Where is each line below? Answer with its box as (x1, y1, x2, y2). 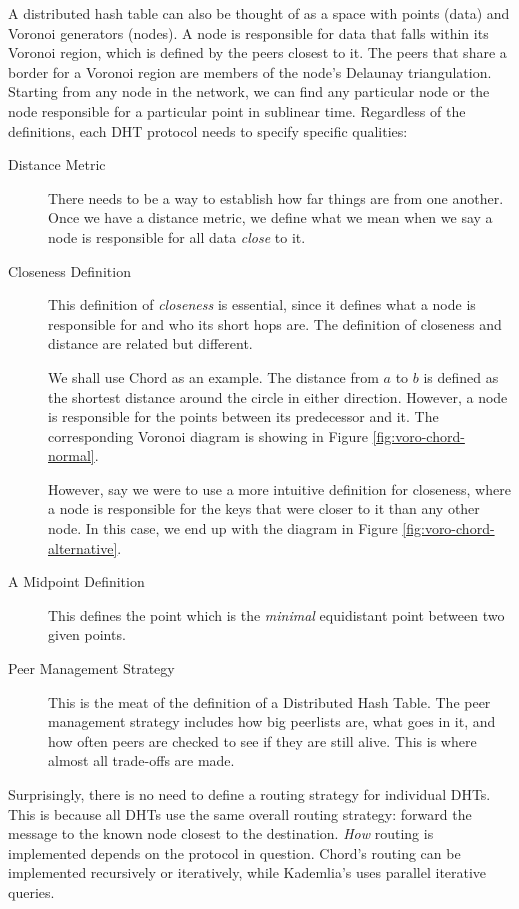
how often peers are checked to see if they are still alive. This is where (48, 730, 477, 751)
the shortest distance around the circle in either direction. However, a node (48, 386, 508, 407)
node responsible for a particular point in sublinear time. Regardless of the (8, 100, 466, 121)
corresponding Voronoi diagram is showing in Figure (48, 425, 368, 446)
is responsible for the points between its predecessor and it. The (48, 406, 439, 427)
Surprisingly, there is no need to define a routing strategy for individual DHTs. (8, 784, 491, 804)
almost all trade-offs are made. (48, 750, 235, 771)
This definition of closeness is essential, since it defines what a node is (48, 294, 476, 315)
